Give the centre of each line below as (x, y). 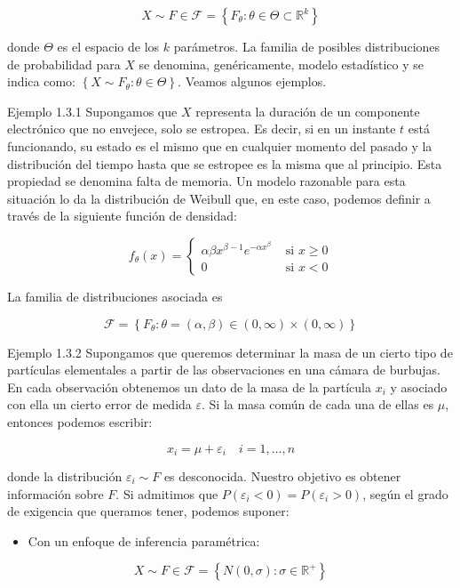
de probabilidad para (64, 64)
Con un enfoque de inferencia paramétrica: (144, 540)
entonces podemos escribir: (80, 421)
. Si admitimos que (167, 493)
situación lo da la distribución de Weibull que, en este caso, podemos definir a (219, 198)
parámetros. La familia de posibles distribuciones (307, 46)
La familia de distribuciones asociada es (115, 296)
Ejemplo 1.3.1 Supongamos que (92, 111)
